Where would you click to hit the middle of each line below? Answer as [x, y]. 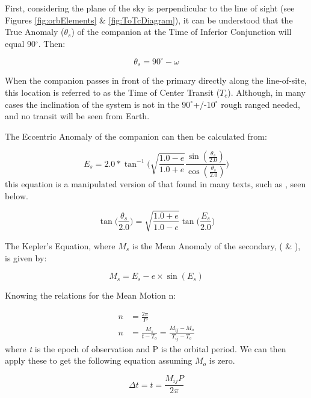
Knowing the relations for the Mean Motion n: [91, 295]
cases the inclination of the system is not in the [92, 104]
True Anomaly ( [35, 32]
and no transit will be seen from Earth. [77, 116]
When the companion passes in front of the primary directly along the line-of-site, [156, 80]
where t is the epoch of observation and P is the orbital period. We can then [146, 348]
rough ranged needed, [260, 104]
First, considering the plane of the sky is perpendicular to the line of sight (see [150, 8]
